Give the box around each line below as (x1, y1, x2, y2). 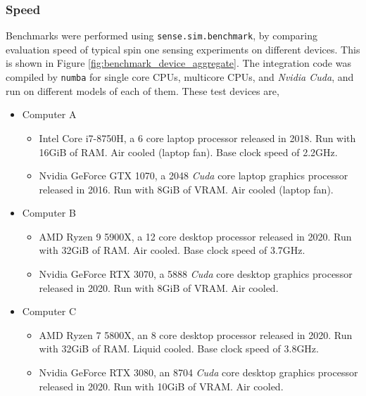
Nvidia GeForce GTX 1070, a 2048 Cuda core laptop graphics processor (39, 168, 348, 183)
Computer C (22, 304, 77, 319)
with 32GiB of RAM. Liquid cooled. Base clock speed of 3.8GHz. (39, 341, 319, 356)
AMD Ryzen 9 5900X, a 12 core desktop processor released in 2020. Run (39, 229, 352, 243)
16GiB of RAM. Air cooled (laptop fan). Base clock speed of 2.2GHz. (39, 144, 338, 159)
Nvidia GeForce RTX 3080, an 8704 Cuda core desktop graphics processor (39, 365, 358, 380)
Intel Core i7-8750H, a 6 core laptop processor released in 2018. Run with (39, 130, 356, 145)
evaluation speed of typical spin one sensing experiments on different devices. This (6, 41, 360, 56)
